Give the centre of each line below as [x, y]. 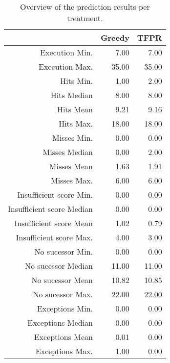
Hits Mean [75, 109]
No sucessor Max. [63, 294]
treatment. [85, 18]
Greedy [115, 38]
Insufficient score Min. [55, 194]
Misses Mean [71, 166]
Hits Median [72, 95]
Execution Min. [66, 52]
